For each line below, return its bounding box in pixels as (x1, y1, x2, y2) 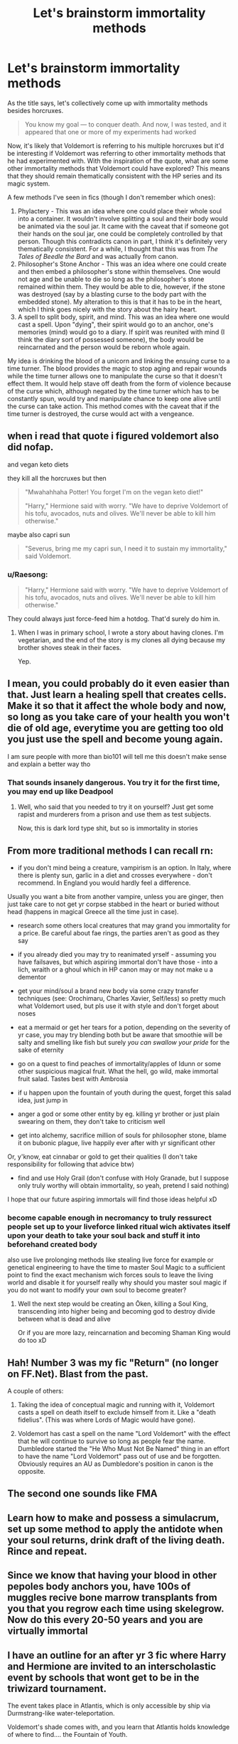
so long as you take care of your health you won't (7, 711, 229, 723)
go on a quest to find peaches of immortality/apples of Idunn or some (17, 1059, 222, 1068)
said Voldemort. (24, 551, 72, 560)
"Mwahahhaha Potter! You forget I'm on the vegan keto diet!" (24, 487, 204, 496)
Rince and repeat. (7, 1545, 87, 1557)
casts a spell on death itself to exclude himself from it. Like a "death (17, 1408, 217, 1417)
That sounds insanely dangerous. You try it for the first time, (7, 777, 220, 787)
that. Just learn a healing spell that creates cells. (7, 688, 227, 701)
